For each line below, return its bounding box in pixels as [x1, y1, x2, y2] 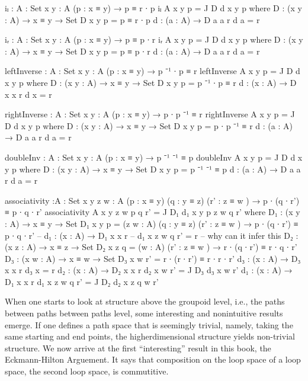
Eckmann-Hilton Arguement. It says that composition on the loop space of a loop [5, 353, 301, 366]
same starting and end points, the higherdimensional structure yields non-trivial [5, 330, 295, 342]
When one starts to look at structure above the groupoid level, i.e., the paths [5, 295, 285, 308]
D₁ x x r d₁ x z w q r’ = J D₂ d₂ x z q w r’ [5, 275, 159, 287]
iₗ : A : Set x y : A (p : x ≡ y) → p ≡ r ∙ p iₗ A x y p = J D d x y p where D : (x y [5, 2, 302, 14]
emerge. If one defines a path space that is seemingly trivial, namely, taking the [5, 318, 293, 331]
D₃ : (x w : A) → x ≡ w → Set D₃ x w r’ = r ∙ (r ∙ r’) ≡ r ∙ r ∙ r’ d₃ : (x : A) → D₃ [5, 252, 301, 264]
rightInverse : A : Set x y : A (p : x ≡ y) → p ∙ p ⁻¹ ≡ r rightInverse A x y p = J [5, 108, 295, 120]
